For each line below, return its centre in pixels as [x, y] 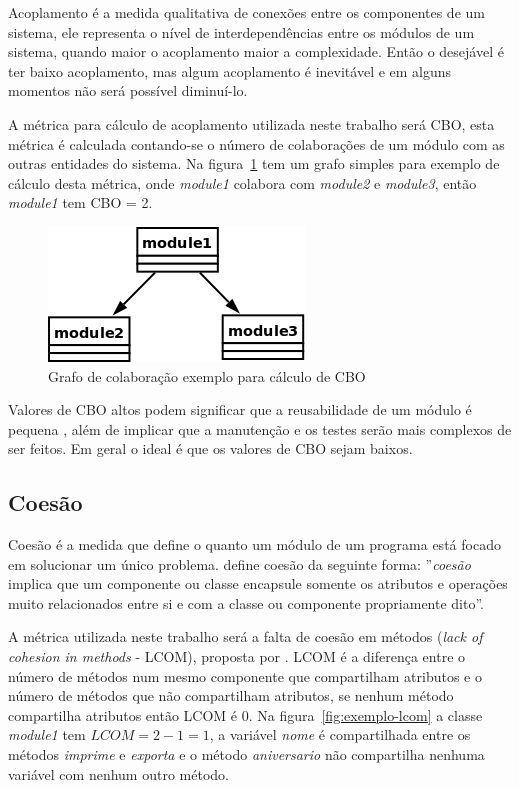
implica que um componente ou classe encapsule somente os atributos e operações [258, 583]
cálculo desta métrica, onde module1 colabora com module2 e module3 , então [242, 182]
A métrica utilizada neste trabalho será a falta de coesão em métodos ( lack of [245, 636]
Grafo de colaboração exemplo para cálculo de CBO [207, 375]
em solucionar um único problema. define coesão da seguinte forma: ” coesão [239, 563]
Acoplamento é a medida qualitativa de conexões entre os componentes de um [246, 12]
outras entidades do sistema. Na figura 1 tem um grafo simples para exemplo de [254, 163]
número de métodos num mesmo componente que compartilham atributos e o [245, 675]
